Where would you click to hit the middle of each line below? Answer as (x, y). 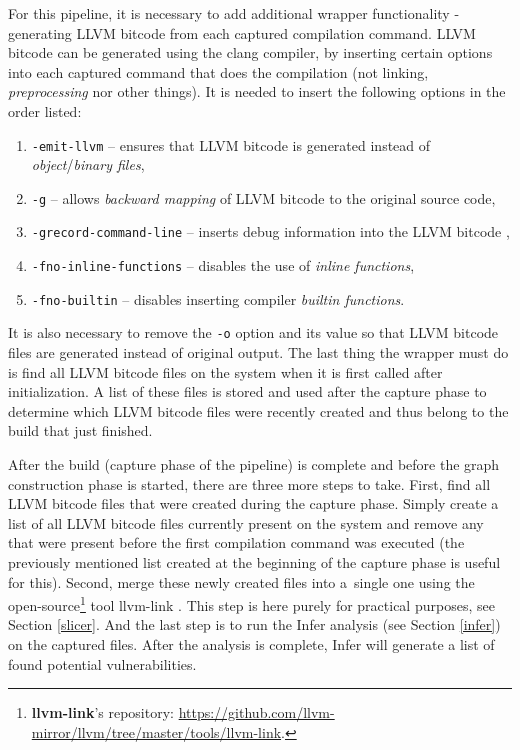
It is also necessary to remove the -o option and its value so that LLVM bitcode (253, 332)
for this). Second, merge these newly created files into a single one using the (241, 581)
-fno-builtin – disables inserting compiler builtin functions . (218, 298)
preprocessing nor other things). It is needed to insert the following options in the (257, 91)
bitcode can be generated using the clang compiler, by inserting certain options (250, 52)
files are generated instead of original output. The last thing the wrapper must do (258, 352)
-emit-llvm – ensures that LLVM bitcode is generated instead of (231, 144)
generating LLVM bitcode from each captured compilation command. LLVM (242, 32)
